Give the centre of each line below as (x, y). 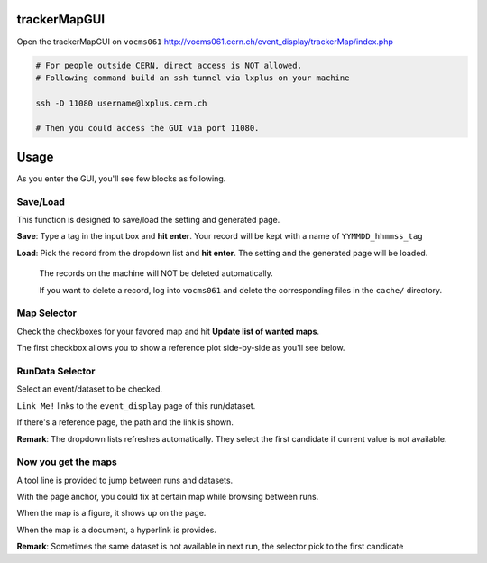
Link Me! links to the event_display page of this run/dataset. (136, 405)
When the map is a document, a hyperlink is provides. (116, 530)
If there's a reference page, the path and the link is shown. (125, 422)
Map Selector (46, 313)
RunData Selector (56, 371)
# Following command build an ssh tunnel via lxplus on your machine (193, 78)
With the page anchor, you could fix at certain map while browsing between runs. (168, 497)
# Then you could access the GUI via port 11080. (147, 128)
